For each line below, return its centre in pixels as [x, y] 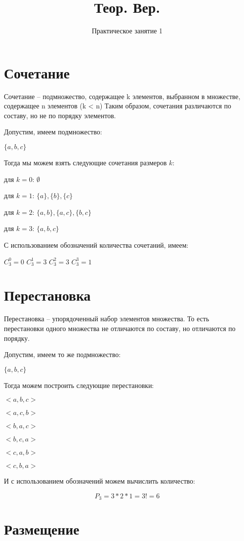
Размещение [42, 528]
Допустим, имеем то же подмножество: [62, 354]
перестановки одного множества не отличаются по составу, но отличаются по [120, 328]
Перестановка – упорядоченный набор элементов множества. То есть [107, 319]
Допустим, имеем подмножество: [53, 132]
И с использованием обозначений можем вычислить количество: [100, 481]
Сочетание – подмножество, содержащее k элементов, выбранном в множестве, [122, 96]
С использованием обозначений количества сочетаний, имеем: [96, 245]
